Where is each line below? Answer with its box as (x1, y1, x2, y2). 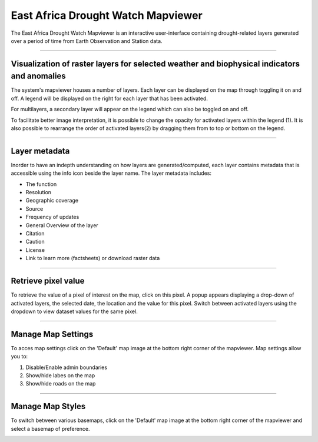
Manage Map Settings (11, 329, 94, 339)
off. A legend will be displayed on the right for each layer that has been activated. (11, 95, 208, 102)
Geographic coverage (25, 197, 79, 204)
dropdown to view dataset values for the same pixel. (11, 308, 138, 315)
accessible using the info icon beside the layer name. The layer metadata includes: (11, 170, 212, 177)
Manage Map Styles (11, 401, 86, 411)
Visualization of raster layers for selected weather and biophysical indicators (11, 59, 300, 69)
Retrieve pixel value (11, 276, 85, 286)
